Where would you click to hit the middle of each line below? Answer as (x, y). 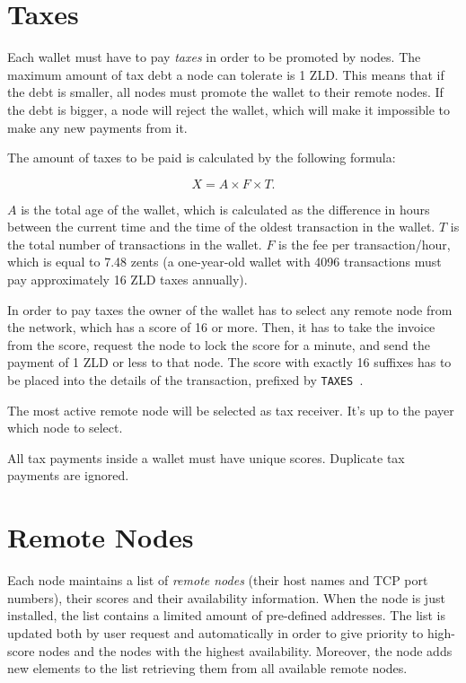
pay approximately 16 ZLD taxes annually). (127, 280)
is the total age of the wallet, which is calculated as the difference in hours (225, 209)
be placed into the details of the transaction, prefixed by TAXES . (185, 380)
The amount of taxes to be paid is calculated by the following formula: (202, 158)
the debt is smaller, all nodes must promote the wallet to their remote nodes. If (225, 92)
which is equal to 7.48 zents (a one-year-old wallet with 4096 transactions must (224, 262)
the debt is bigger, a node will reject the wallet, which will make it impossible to (229, 109)
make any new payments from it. (97, 127)
